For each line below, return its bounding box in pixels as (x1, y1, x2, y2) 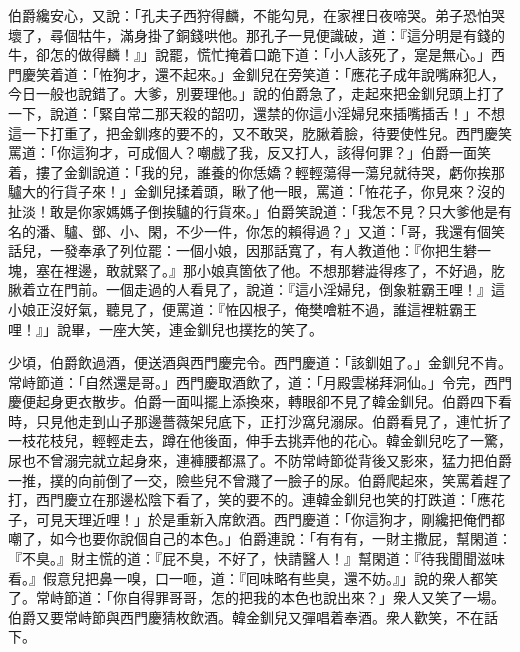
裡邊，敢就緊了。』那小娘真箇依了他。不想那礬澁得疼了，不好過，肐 (63, 259, 505, 280)
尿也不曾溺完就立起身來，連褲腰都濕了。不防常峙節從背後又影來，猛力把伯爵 (8, 450, 512, 471)
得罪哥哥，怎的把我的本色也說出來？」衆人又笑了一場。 (140, 587, 505, 608)
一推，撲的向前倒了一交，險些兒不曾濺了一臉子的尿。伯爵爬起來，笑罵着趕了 (8, 469, 512, 490)
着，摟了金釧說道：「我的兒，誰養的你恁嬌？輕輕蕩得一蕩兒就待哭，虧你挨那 (8, 161, 505, 182)
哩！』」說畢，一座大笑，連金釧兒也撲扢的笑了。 (8, 318, 323, 339)
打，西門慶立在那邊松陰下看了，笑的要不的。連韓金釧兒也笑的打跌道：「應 (8, 489, 491, 510)
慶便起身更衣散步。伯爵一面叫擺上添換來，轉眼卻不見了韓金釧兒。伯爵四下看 (8, 391, 512, 412)
